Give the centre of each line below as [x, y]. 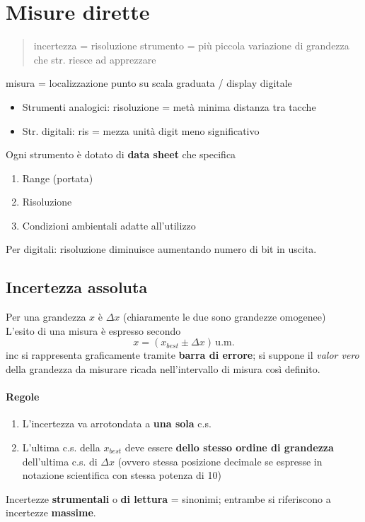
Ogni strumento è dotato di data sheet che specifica [121, 154]
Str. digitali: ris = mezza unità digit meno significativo [141, 130]
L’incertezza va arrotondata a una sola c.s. [117, 423]
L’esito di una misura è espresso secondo [93, 330]
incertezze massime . [51, 512]
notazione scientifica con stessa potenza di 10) [122, 475]
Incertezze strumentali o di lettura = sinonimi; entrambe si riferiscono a [168, 498]
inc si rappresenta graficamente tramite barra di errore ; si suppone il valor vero [182, 355]
